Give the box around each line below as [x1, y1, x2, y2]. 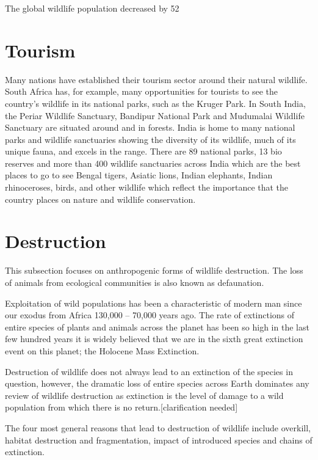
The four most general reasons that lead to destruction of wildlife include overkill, [5, 421, 311, 434]
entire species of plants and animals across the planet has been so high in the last [5, 320, 309, 333]
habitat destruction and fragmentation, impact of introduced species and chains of [5, 433, 313, 446]
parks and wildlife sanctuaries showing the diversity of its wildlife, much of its [5, 133, 296, 145]
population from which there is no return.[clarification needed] [5, 401, 238, 414]
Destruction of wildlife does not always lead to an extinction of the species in [5, 365, 293, 378]
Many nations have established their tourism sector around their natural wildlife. [5, 73, 308, 86]
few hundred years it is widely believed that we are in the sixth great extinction [5, 332, 303, 345]
